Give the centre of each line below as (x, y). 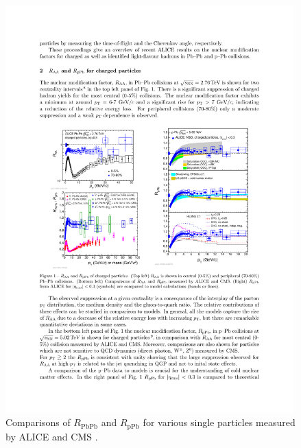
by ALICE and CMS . (52, 436)
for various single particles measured (219, 422)
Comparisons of (38, 422)
